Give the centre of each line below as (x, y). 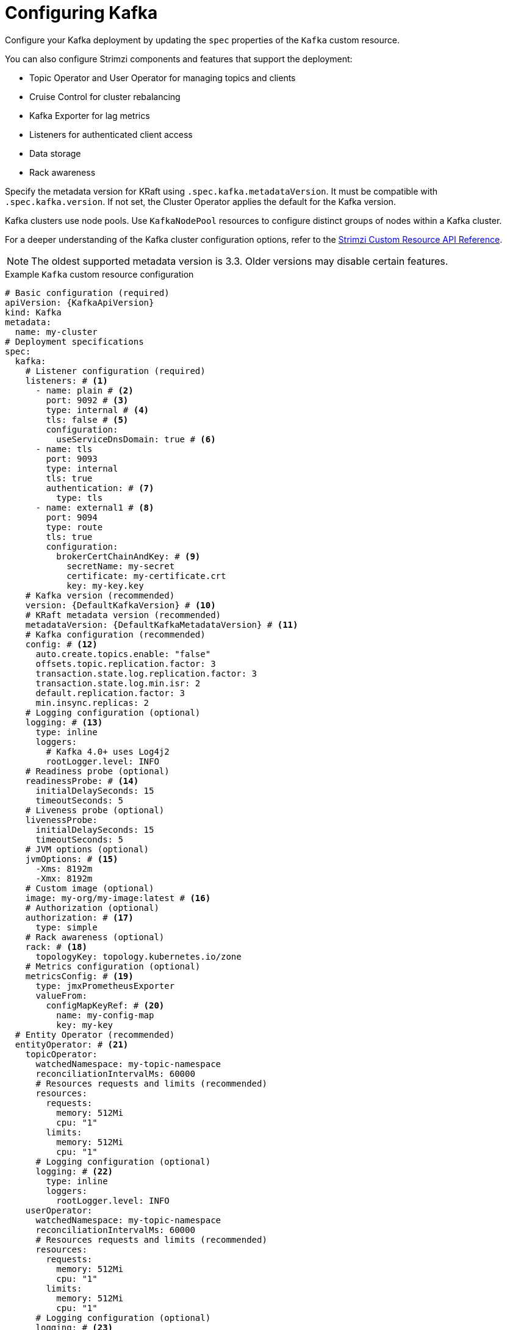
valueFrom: (61, 995)
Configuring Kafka (81, 13)
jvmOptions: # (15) (72, 859)
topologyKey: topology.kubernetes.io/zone (138, 956)
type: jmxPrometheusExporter (105, 986)
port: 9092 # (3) (87, 400)
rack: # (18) (56, 947)
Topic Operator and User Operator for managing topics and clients (163, 77)
